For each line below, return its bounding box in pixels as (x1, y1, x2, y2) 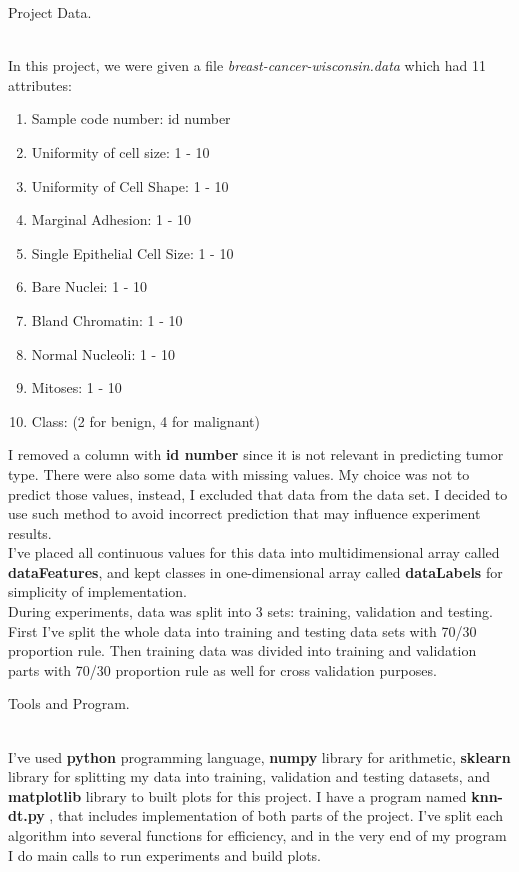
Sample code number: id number (31, 108, 231, 129)
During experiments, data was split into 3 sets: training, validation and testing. (8, 601, 493, 622)
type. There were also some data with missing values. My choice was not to (8, 463, 470, 484)
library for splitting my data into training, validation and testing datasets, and (8, 766, 490, 787)
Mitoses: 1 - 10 (31, 377, 122, 398)
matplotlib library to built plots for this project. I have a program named (8, 785, 467, 806)
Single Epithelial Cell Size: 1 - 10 (31, 242, 234, 263)
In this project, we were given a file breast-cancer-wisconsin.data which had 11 (8, 55, 486, 76)
